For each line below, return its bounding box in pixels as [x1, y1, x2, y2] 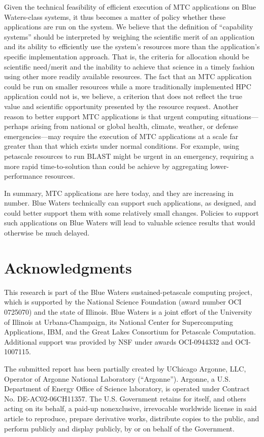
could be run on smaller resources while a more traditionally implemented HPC [4, 81, 251, 91]
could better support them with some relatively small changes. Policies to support [4, 207, 259, 218]
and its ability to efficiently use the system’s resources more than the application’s [4, 41, 260, 52]
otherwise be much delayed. [4, 227, 90, 238]
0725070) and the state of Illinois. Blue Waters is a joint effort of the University [4, 306, 252, 317]
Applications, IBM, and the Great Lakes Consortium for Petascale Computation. [4, 326, 256, 337]
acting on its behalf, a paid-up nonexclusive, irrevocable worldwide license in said [4, 403, 257, 414]
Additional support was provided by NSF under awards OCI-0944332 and [4, 336, 233, 347]
